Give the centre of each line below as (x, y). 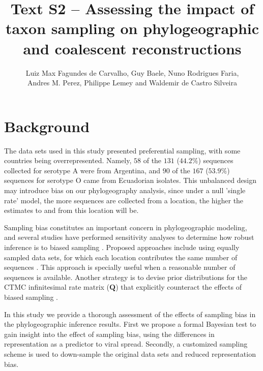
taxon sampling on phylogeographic (132, 28)
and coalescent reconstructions (132, 48)
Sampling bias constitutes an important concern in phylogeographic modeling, (126, 227)
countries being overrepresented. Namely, (68, 160)
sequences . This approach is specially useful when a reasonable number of (120, 267)
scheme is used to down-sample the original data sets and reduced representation (130, 353)
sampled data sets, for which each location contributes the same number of (121, 257)
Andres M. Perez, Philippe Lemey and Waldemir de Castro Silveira (132, 83)
